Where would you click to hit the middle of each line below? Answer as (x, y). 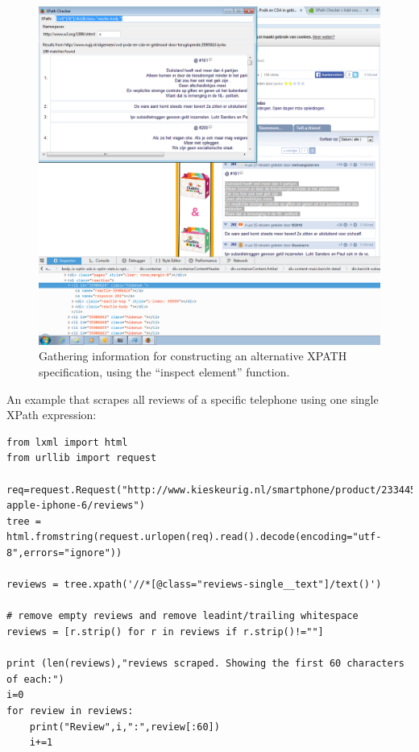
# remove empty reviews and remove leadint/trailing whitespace (183, 616)
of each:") (35, 679)
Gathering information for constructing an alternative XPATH (193, 356)
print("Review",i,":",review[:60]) (124, 727)
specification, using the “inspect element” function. (164, 372)
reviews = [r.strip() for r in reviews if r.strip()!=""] (165, 632)
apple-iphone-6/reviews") (76, 506)
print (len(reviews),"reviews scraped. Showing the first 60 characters (205, 664)
